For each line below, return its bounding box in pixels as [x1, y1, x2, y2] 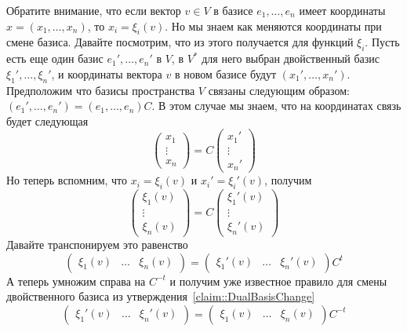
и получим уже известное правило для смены [169, 272, 387, 289]
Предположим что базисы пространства [6, 82, 195, 98]
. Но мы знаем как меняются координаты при [165, 17, 382, 34]
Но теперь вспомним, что [6, 172, 128, 188]
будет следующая [6, 112, 89, 129]
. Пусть [365, 34, 400, 50]
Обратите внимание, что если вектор [6, 2, 181, 18]
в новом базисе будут [174, 65, 277, 82]
